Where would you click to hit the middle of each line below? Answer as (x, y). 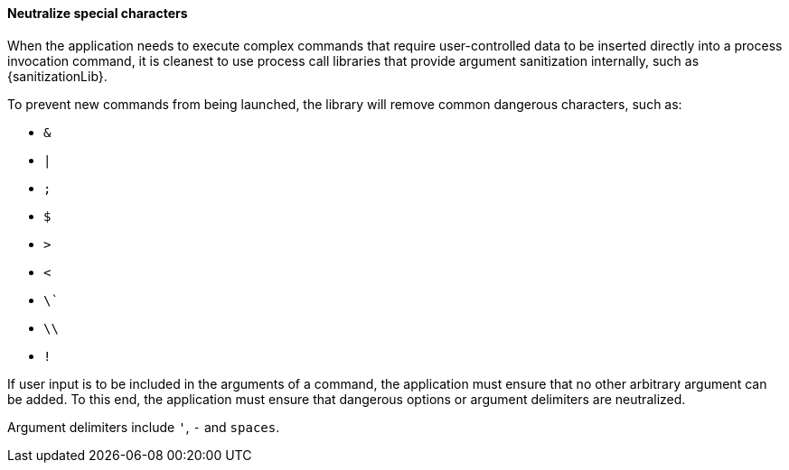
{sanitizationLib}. (57, 76)
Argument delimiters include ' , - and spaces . (144, 427)
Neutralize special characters (98, 13)
